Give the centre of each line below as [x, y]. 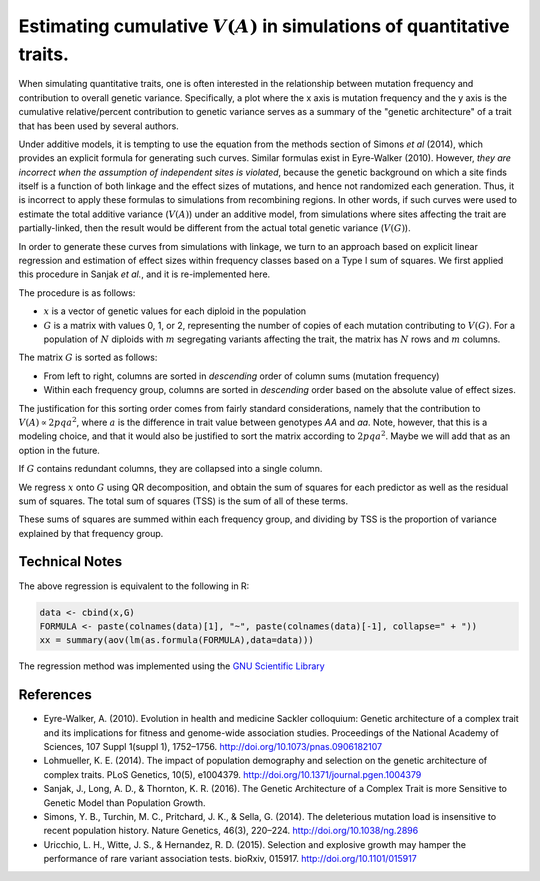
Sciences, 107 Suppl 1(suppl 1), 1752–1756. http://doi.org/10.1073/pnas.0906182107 [213, 747]
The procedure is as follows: [77, 292]
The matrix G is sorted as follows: [88, 357]
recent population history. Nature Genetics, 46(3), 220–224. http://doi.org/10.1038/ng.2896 [231, 831]
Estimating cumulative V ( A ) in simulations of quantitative [264, 26]
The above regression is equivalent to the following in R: [134, 586]
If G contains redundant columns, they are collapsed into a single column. [170, 469]
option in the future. [59, 450]
